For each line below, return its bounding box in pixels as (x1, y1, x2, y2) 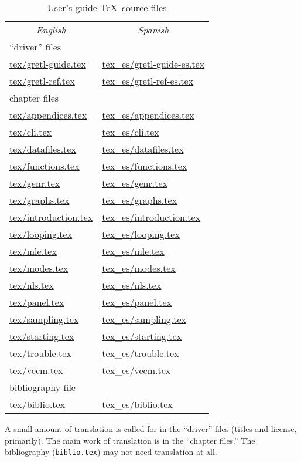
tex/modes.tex (9, 261, 69, 275)
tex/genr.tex (9, 176, 60, 190)
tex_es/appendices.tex (102, 108, 194, 122)
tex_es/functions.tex (102, 159, 187, 173)
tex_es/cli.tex (102, 125, 159, 139)
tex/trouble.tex (9, 346, 71, 360)
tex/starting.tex (9, 329, 74, 343)
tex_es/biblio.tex (102, 397, 173, 411)
